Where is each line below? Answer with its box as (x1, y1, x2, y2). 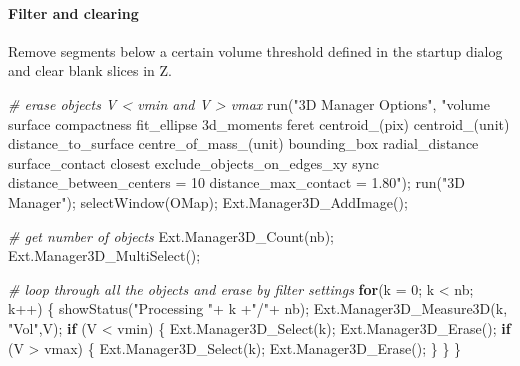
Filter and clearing (8, 2, 139, 23)
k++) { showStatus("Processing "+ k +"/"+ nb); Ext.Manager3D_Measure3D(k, (8, 298, 508, 319)
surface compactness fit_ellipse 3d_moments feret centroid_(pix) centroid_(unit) (8, 113, 510, 134)
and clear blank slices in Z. (8, 60, 172, 81)
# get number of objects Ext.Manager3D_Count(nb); (8, 225, 334, 246)
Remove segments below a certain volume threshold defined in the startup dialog (8, 40, 503, 61)
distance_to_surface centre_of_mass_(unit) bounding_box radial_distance (8, 133, 479, 154)
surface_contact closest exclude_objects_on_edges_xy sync (8, 152, 380, 173)
